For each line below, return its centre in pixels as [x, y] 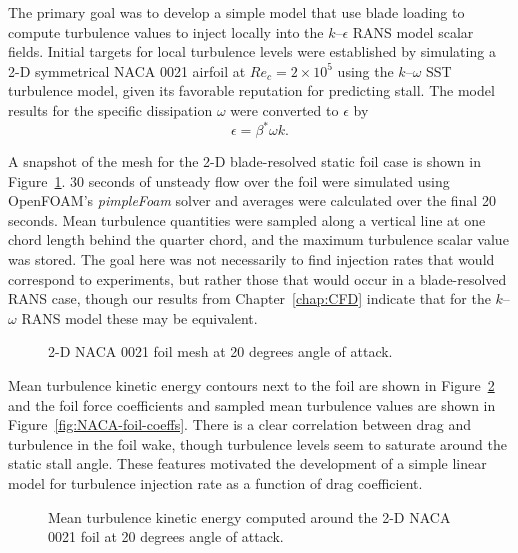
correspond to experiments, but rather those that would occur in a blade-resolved [257, 278]
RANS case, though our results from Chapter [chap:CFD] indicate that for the [249, 298]
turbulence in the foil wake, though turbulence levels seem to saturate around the [257, 443]
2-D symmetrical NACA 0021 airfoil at [127, 70]
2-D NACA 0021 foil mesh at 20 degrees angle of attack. [220, 351]
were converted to [284, 109]
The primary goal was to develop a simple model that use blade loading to [236, 12]
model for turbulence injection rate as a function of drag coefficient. [215, 482]
